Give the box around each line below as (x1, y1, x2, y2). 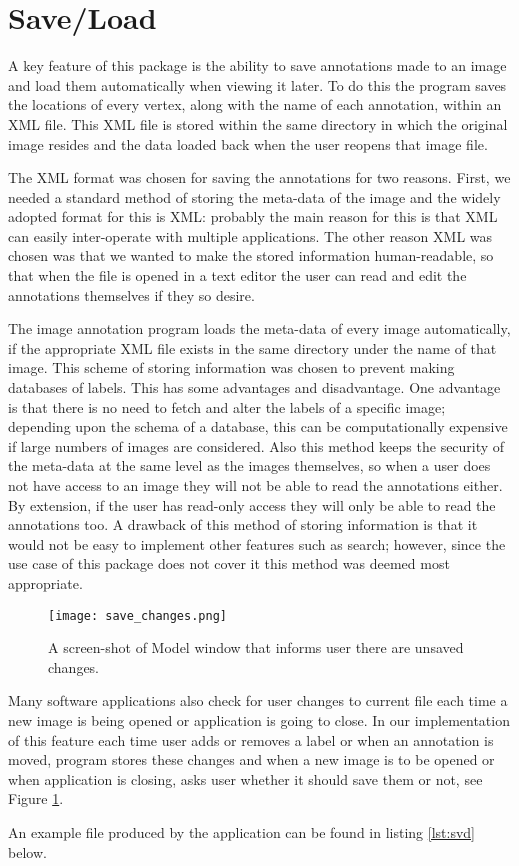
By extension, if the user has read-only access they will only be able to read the (8, 494, 496, 515)
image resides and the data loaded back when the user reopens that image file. (8, 133, 488, 154)
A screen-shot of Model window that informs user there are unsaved (48, 637, 464, 658)
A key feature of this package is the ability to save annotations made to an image (8, 55, 507, 76)
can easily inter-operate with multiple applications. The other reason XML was (8, 225, 493, 246)
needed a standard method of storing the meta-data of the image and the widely (8, 186, 501, 207)
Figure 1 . (8, 788, 64, 809)
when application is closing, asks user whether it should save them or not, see (8, 768, 483, 789)
